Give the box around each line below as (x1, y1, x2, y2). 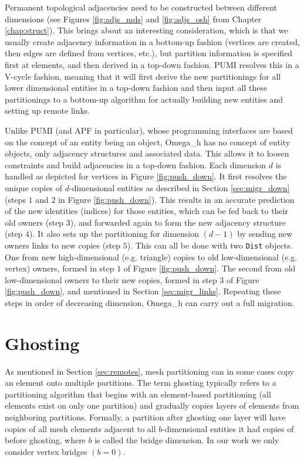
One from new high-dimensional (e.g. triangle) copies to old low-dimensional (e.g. (5, 250, 298, 263)
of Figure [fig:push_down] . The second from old (123, 262, 296, 274)
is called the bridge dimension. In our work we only (94, 434, 279, 446)
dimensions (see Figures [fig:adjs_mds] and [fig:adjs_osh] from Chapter (5, 12, 262, 25)
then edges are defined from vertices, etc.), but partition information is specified (5, 47, 293, 59)
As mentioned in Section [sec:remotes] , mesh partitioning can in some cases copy (5, 365, 294, 377)
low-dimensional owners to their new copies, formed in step (5, 273, 217, 286)
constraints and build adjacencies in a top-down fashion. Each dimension (5, 158, 266, 171)
